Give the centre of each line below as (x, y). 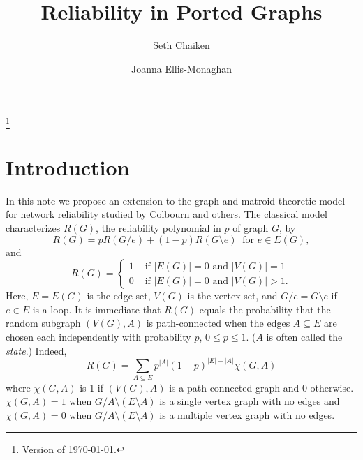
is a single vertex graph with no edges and (250, 401)
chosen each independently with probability (98, 336)
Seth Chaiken (181, 45)
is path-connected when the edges (218, 323)
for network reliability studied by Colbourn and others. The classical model (166, 214)
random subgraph (43, 323)
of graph (251, 227)
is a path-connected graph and (234, 387)
